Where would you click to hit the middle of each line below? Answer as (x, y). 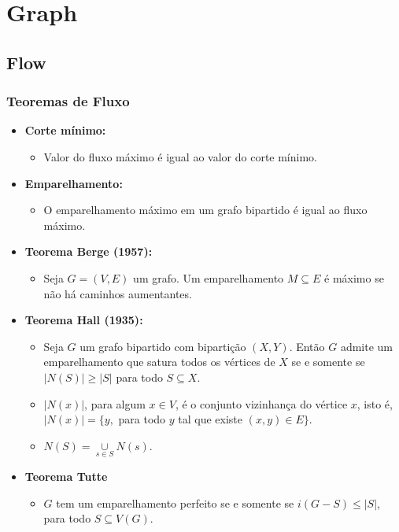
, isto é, (375, 403)
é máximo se (354, 277)
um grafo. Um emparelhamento (209, 277)
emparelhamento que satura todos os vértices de (159, 362)
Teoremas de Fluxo (68, 101)
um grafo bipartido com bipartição (163, 346)
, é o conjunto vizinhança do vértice (261, 403)
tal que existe (211, 419)
